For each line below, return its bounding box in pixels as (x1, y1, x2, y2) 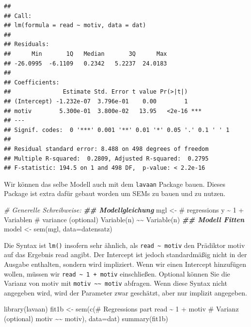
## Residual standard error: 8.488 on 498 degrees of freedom (4, 145, 209, 152)
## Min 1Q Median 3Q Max (4, 50, 167, 57)
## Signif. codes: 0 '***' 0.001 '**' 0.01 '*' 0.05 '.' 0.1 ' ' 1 (4, 126, 230, 133)
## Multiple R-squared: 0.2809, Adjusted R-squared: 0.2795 (4, 155, 209, 162)
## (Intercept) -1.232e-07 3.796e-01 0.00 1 (4, 98, 188, 105)
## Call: (4, 12, 32, 19)
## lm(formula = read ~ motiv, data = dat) (4, 22, 146, 29)
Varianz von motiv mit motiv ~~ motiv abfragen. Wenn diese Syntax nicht (4, 278, 227, 288)
